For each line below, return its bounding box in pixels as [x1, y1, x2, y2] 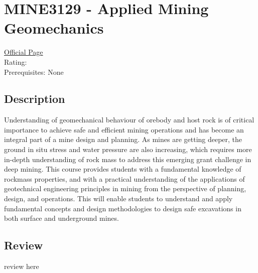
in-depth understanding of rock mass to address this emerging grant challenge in [4, 154, 251, 164]
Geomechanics [4, 18, 104, 38]
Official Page [4, 47, 43, 57]
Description [4, 91, 65, 106]
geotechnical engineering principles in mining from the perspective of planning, [4, 183, 246, 194]
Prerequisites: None [4, 66, 64, 77]
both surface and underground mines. [4, 213, 119, 223]
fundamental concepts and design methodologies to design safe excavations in [4, 203, 241, 213]
